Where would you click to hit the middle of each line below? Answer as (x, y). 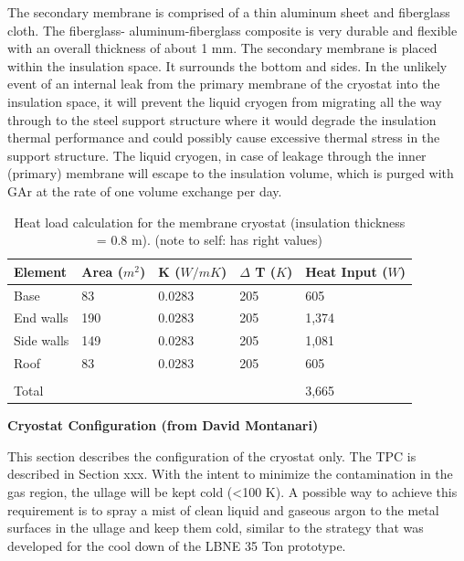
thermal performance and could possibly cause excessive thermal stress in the (224, 138)
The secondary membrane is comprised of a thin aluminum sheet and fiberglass (229, 12)
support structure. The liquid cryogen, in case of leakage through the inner (217, 155)
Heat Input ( (347, 271)
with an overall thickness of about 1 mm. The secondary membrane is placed (222, 48)
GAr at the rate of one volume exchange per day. (145, 191)
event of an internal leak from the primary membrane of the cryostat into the (224, 84)
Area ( (102, 271)
